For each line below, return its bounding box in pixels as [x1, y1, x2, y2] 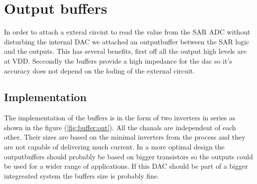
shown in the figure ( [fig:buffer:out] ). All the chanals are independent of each [4, 122, 236, 132]
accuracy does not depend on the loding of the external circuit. [4, 65, 195, 75]
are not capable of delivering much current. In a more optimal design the [4, 142, 225, 152]
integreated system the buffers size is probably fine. [4, 170, 159, 181]
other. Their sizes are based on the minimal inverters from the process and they [4, 132, 246, 142]
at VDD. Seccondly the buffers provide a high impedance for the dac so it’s [4, 55, 232, 66]
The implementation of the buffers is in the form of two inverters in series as [4, 112, 236, 123]
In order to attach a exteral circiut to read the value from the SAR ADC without [4, 27, 251, 37]
